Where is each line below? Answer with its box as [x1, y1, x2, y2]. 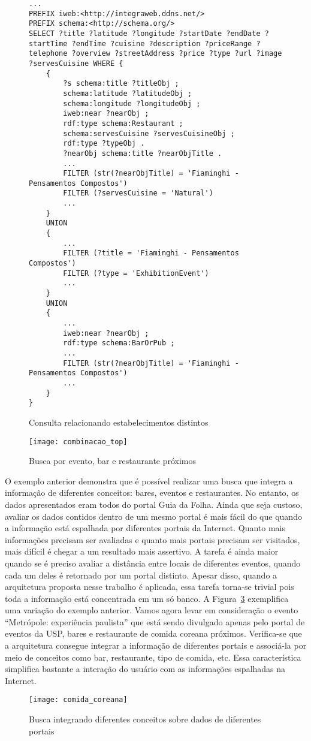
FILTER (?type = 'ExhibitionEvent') [63, 269, 209, 278]
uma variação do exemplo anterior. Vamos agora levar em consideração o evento [5, 604, 298, 616]
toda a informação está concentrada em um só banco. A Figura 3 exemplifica [5, 592, 289, 604]
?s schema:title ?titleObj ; [63, 79, 179, 88]
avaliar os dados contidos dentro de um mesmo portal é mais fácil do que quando [5, 510, 302, 522]
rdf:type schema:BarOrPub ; [63, 339, 175, 348]
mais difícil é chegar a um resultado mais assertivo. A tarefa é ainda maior [5, 545, 279, 558]
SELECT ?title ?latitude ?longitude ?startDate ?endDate [29, 29, 261, 38]
